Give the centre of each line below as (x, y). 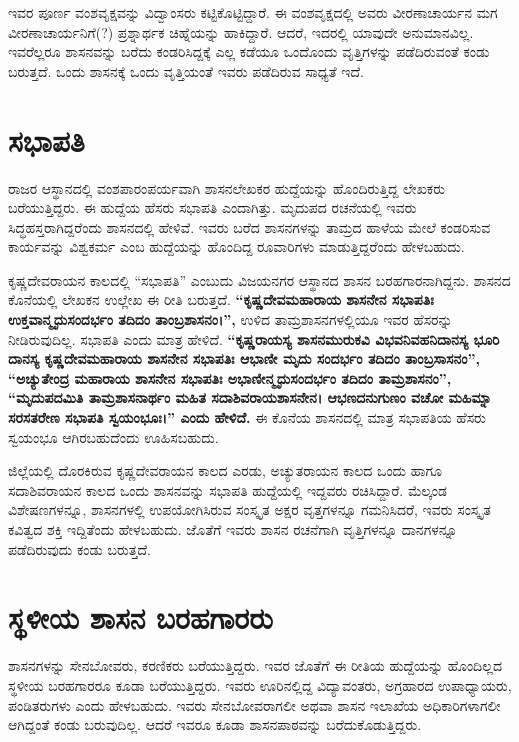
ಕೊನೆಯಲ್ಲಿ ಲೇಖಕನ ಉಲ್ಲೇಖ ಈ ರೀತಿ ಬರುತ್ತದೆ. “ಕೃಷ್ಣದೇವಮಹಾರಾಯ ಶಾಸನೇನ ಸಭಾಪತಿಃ (221, 299)
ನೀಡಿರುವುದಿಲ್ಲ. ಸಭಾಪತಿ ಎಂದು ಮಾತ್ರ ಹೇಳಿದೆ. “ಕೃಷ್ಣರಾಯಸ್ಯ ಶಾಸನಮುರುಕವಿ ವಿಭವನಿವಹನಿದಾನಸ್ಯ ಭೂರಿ (254, 338)
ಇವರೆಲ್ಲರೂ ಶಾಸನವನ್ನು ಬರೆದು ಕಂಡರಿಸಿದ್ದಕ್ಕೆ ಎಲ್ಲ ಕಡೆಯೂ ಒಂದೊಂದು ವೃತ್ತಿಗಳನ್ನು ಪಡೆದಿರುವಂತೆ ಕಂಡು (249, 51)
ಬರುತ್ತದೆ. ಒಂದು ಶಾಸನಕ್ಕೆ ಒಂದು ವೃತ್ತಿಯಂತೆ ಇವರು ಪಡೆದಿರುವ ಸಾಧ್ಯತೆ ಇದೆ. (186, 70)
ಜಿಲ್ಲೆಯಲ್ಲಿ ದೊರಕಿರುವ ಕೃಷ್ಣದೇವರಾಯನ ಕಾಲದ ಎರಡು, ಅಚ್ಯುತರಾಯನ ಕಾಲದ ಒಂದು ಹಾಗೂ (225, 470)
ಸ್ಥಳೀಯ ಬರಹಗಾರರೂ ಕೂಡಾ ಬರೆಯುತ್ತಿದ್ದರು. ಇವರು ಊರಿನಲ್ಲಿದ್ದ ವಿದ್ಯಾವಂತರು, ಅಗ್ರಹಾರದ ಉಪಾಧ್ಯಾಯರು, (260, 684)
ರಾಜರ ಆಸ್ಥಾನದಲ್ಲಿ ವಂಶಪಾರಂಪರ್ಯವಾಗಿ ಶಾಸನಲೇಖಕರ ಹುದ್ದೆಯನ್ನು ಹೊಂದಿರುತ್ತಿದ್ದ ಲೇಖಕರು (226, 187)
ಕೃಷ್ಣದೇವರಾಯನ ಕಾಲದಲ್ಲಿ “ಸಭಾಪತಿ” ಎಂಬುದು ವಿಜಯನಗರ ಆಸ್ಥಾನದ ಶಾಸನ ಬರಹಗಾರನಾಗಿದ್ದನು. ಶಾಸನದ (259, 279)
